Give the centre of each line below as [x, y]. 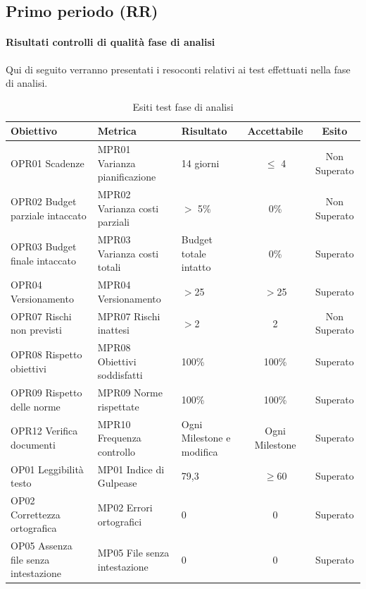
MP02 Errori [125, 507]
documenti [33, 445]
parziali [113, 222]
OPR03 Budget [44, 247]
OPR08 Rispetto [46, 354]
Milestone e [206, 438]
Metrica [117, 131]
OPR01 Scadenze [48, 163]
